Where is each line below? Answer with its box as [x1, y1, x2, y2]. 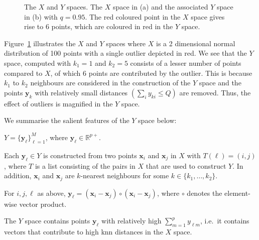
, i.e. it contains [200, 215, 249, 226]
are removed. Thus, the [179, 87, 251, 97]
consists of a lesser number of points [130, 57, 241, 68]
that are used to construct [146, 160, 226, 171]
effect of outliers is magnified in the [4, 98, 113, 108]
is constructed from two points [43, 150, 137, 160]
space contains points [25, 215, 90, 226]
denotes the [187, 187, 222, 198]
